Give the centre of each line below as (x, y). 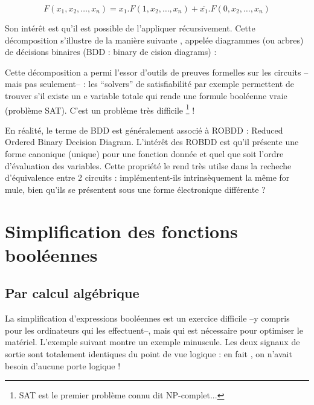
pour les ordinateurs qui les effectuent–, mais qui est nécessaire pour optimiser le (154, 330)
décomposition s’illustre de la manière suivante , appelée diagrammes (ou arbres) (154, 40)
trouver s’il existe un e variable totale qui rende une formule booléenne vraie (146, 95)
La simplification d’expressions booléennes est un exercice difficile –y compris (147, 318)
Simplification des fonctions (121, 231)
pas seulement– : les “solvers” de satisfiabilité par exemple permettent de (159, 84)
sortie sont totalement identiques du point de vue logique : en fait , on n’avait (149, 353)
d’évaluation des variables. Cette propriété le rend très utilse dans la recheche (148, 165)
